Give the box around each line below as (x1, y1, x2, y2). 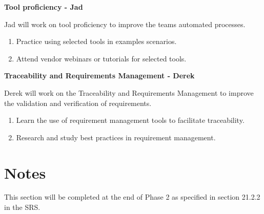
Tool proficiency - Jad (4, 2, 83, 12)
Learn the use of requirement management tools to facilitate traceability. (16, 115, 245, 125)
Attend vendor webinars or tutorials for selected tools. (16, 53, 187, 63)
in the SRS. (4, 202, 40, 212)
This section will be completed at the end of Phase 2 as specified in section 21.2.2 (4, 191, 260, 202)
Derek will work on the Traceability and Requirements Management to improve (4, 87, 254, 98)
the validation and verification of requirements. (4, 97, 152, 108)
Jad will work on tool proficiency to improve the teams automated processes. (4, 18, 246, 29)
